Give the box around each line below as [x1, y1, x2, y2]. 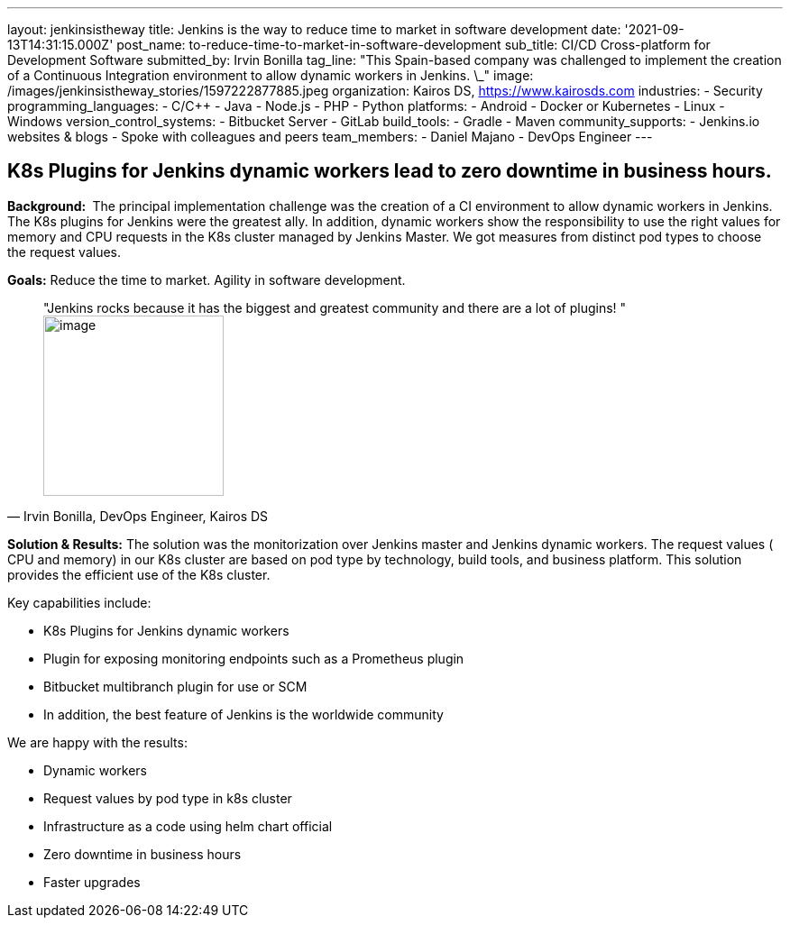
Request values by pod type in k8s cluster [43, 790, 292, 806]
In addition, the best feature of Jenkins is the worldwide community [43, 706, 444, 722]
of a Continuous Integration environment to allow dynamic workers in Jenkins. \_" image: [7, 68, 534, 83]
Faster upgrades [43, 874, 141, 890]
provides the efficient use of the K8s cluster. [7, 566, 271, 582]
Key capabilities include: [7, 594, 152, 610]
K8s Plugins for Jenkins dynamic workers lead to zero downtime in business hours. [7, 160, 772, 183]
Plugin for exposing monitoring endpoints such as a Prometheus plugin [43, 650, 464, 666]
